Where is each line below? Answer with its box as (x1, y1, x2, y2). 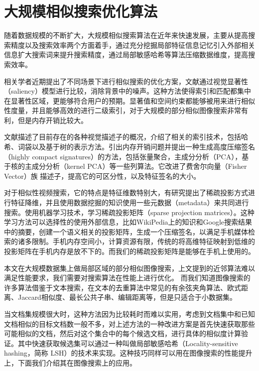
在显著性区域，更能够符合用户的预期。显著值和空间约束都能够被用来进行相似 (4, 95, 255, 106)
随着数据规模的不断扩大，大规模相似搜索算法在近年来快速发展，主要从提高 (4, 30, 248, 40)
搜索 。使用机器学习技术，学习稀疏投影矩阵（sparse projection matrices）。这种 (4, 207, 255, 217)
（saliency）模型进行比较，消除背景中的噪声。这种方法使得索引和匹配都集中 (4, 86, 251, 96)
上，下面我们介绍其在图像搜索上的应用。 (4, 357, 136, 368)
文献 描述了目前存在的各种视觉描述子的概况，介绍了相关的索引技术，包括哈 (4, 131, 248, 142)
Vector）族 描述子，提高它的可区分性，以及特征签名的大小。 (4, 170, 201, 181)
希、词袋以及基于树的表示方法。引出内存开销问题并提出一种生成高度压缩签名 (4, 141, 255, 152)
